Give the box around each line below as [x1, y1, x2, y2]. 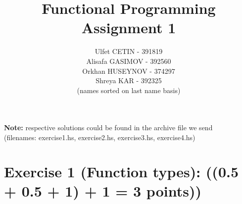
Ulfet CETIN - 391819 [95, 46, 163, 56]
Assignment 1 [81, 17, 176, 38]
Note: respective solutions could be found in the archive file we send [4, 122, 213, 133]
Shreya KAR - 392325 [96, 75, 162, 86]
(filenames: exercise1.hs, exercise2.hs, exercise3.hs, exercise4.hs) [4, 132, 195, 142]
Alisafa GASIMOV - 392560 [86, 55, 171, 66]
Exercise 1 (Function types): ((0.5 [4, 161, 239, 181]
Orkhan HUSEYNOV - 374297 [82, 65, 175, 76]
